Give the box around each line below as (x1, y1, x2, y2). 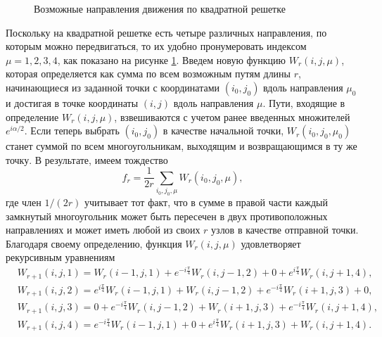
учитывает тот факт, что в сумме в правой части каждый (84, 195, 328, 210)
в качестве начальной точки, (163, 123, 284, 138)
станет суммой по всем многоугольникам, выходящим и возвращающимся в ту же (6, 139, 357, 153)
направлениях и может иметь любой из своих (6, 222, 200, 237)
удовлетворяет (241, 236, 301, 250)
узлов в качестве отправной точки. (211, 222, 359, 237)
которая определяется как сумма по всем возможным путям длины (6, 66, 291, 81)
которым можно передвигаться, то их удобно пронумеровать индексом (6, 39, 307, 53)
